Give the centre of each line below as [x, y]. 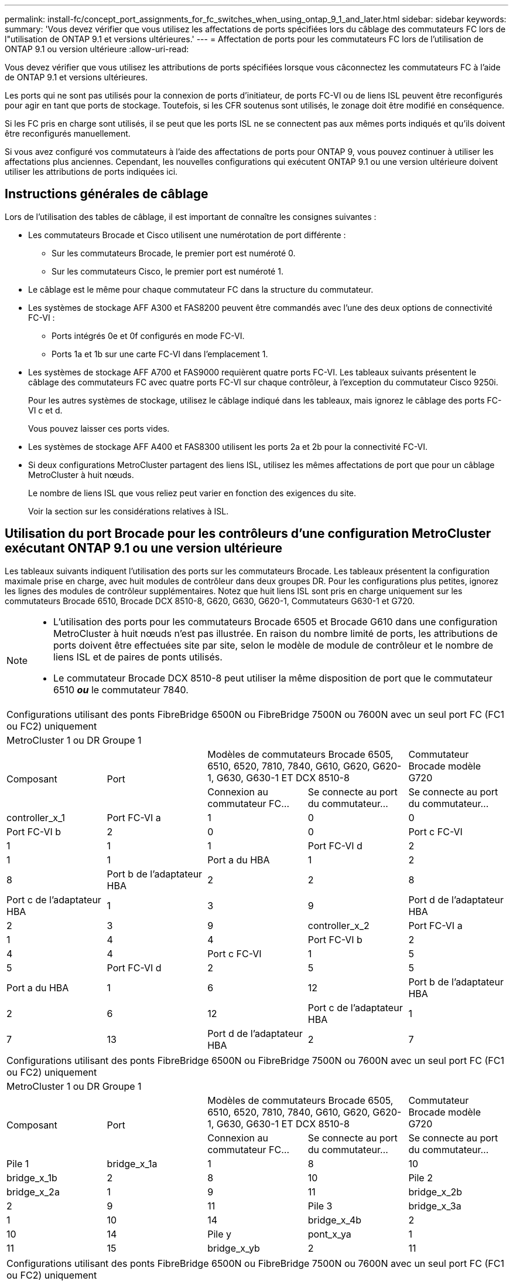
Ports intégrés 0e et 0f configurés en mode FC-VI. [148, 335]
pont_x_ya [329, 1234]
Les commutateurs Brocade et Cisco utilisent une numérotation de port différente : [187, 235]
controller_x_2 [338, 925]
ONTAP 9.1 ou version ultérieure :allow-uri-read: [97, 49]
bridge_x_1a [132, 1163]
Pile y [219, 1234]
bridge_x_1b [32, 1177]
